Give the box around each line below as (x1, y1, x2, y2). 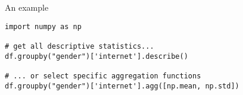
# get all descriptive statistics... (5, 42, 154, 50)
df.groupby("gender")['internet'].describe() (5, 52, 188, 61)
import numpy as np (5, 22, 82, 31)
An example (5, 1, 49, 13)
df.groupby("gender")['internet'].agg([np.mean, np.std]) (5, 81, 239, 90)
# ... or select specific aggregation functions (5, 71, 201, 80)
